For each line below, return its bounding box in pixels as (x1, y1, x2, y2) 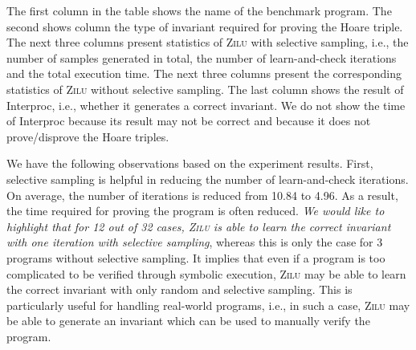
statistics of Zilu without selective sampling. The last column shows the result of (6, 80, 404, 97)
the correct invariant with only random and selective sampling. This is (6, 281, 353, 298)
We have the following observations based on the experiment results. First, (6, 155, 373, 172)
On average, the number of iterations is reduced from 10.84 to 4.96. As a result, (6, 186, 398, 203)
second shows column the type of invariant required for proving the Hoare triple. (6, 18, 403, 35)
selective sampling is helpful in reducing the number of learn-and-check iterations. (6, 170, 409, 187)
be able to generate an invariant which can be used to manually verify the (6, 312, 370, 329)
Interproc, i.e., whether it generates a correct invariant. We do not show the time (6, 96, 406, 113)
